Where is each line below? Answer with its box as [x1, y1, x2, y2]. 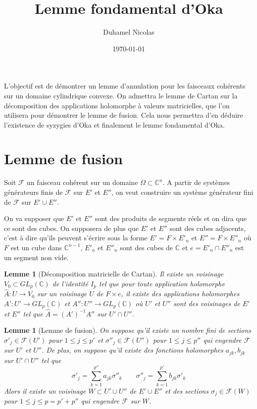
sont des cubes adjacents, [169, 223, 246, 233]
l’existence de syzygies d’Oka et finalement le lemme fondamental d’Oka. [4, 119, 225, 130]
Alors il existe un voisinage [4, 385, 86, 396]
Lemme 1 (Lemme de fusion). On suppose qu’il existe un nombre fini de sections [4, 325, 252, 335]
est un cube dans [10, 242, 62, 252]
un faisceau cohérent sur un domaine [27, 177, 138, 187]
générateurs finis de [4, 187, 63, 197]
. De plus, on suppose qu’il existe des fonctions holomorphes [41, 345, 223, 355]
